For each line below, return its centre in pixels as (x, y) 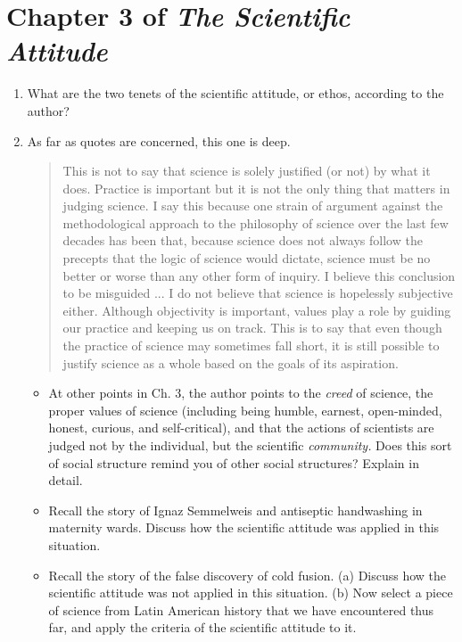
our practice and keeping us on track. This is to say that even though (252, 328)
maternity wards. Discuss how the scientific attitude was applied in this (244, 527)
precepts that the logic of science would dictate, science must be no (247, 258)
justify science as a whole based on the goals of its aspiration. (231, 362)
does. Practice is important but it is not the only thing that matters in (256, 188)
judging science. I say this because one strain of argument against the (253, 206)
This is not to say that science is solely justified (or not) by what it (247, 171)
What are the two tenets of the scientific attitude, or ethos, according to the (235, 93)
